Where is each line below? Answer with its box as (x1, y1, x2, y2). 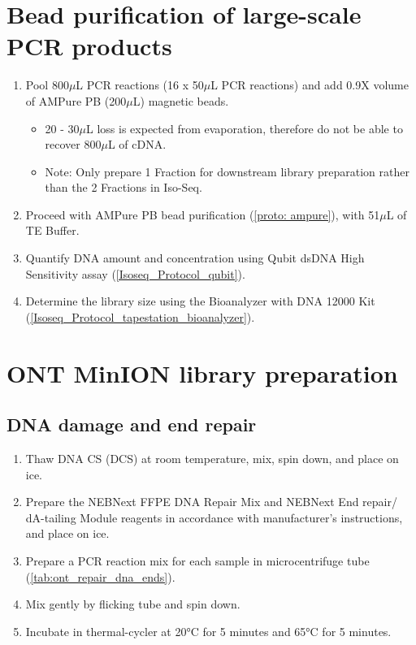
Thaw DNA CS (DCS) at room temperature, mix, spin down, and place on (25, 450, 399, 467)
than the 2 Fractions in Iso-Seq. (45, 179, 202, 196)
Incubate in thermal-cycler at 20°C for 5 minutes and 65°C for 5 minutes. (25, 622, 392, 639)
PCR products (6, 29, 172, 63)
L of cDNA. (107, 136, 167, 153)
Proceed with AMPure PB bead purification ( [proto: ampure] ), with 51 (25, 206, 380, 223)
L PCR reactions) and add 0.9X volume (210, 76, 409, 93)
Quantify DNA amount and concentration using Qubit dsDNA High (25, 249, 365, 266)
